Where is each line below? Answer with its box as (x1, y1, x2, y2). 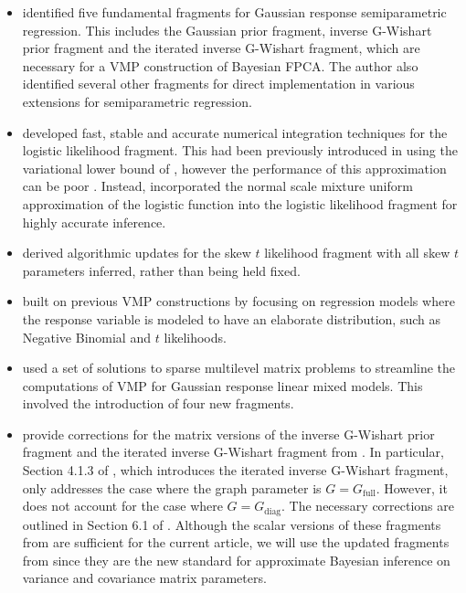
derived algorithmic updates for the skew (22, 243, 251, 262)
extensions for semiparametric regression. (22, 91, 252, 111)
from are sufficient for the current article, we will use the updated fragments (22, 533, 450, 552)
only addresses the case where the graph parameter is (22, 478, 322, 497)
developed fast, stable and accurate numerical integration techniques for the (22, 122, 448, 142)
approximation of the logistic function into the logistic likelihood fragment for (22, 194, 458, 213)
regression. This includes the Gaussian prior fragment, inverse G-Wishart (22, 20, 432, 39)
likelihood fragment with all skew (264, 243, 450, 262)
